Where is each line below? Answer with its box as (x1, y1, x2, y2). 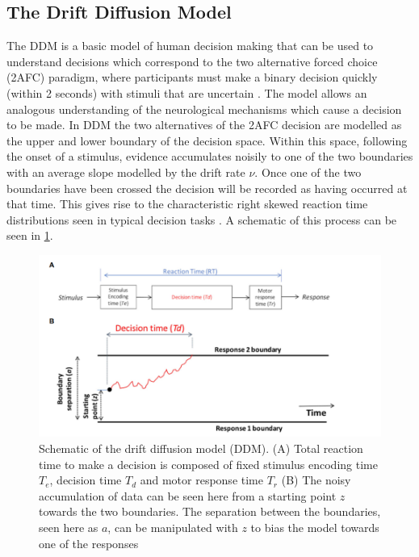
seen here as (39, 518, 98, 535)
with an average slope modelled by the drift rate (6, 163, 245, 180)
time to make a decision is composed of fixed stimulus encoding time (39, 455, 378, 472)
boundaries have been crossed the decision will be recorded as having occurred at (6, 179, 408, 196)
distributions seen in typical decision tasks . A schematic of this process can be (6, 211, 397, 228)
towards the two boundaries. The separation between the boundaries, (39, 503, 381, 520)
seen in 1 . (6, 227, 53, 244)
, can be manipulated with (107, 518, 238, 535)
